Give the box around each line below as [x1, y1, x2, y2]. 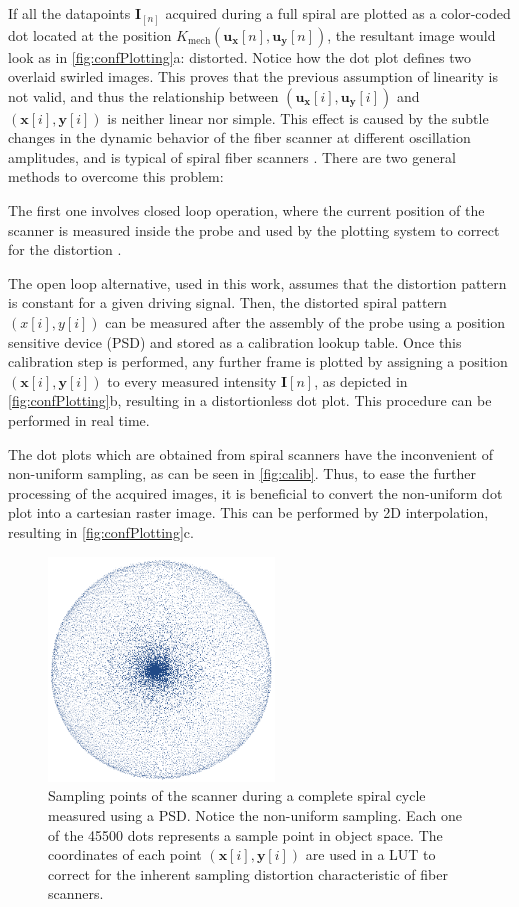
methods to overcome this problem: [8, 166, 224, 187]
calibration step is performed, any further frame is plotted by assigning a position [8, 351, 508, 372]
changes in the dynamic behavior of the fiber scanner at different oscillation [8, 127, 471, 148]
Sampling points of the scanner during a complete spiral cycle [48, 785, 426, 806]
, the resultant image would [327, 24, 496, 45]
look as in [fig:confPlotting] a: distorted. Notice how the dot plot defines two [8, 46, 471, 67]
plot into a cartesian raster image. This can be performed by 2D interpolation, [8, 502, 489, 523]
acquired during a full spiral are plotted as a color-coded [165, 3, 511, 23]
